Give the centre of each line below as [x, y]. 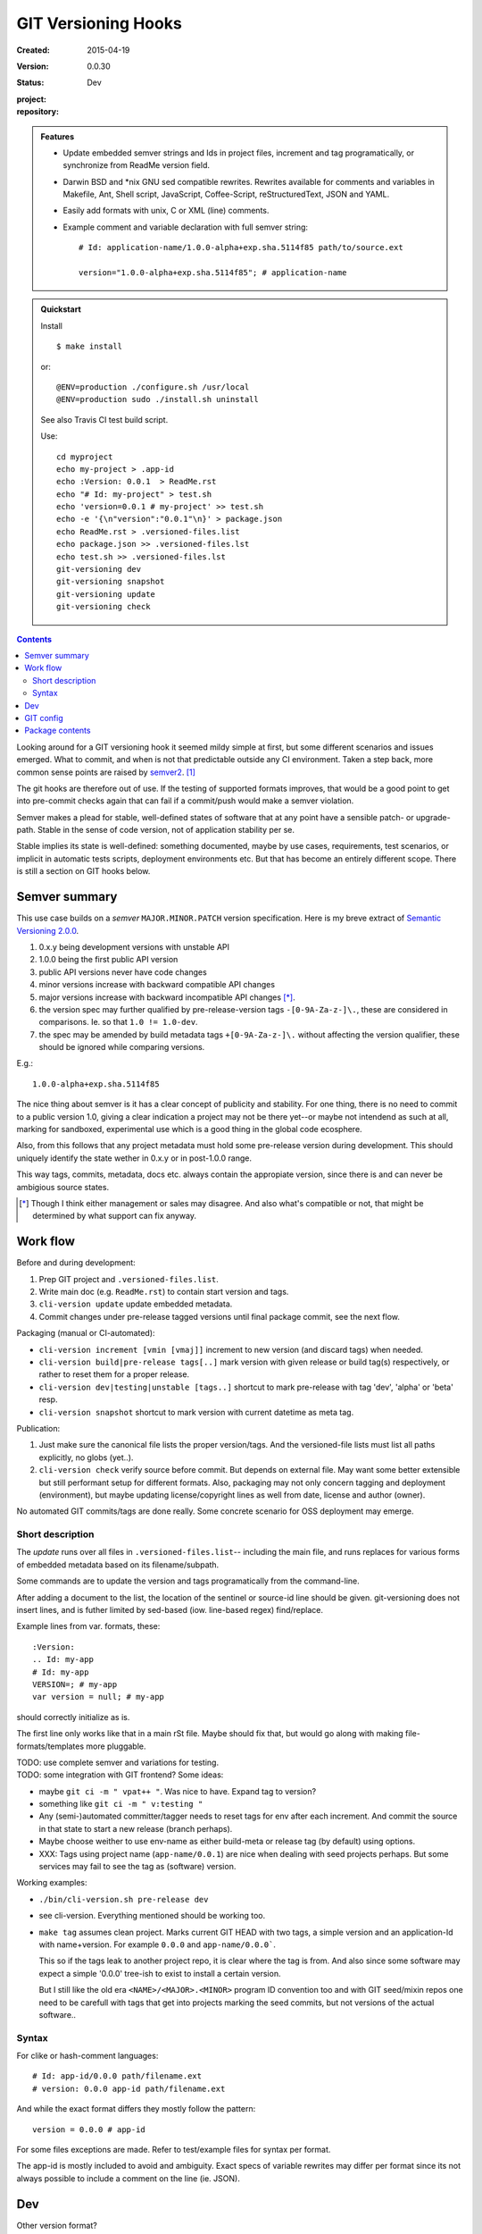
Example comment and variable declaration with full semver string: [185, 227]
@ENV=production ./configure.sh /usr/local [153, 387]
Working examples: [52, 1883]
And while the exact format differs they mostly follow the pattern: [136, 2109]
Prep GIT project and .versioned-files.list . [129, 1279]
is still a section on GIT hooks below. [83, 871]
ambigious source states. [63, 1187]
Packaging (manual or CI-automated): [86, 1333]
